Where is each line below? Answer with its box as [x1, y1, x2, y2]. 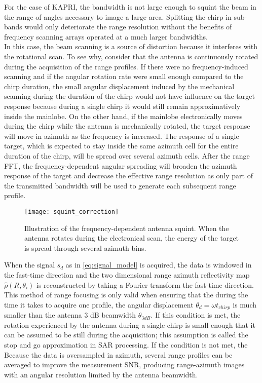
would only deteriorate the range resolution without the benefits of [24, 21, 232, 32]
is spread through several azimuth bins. [24, 242, 146, 253]
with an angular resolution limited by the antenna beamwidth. [4, 369, 198, 379]
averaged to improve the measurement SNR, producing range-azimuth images [4, 359, 245, 370]
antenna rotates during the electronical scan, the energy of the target [24, 233, 239, 243]
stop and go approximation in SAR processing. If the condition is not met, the [4, 339, 248, 350]
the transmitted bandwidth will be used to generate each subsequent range [4, 180, 236, 190]
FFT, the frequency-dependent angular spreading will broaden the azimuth [4, 160, 237, 171]
